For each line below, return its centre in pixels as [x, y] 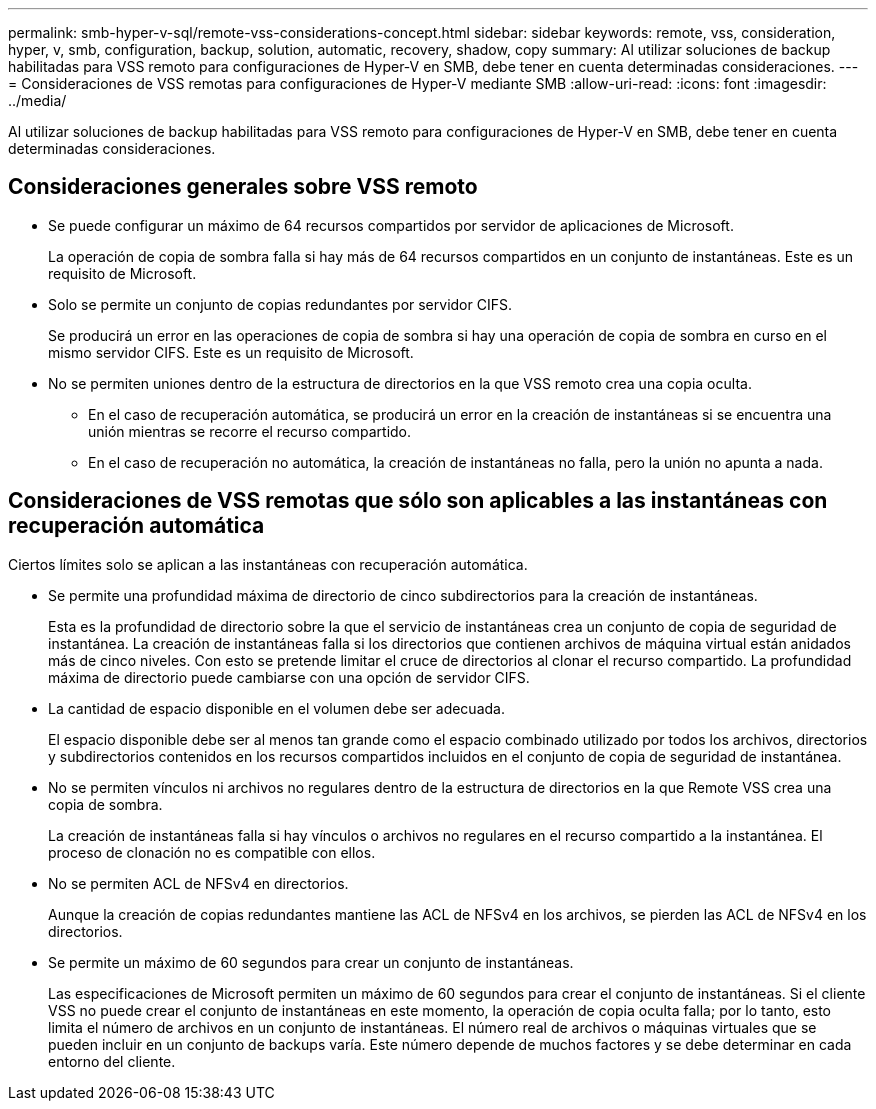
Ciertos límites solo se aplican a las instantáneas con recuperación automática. [268, 564]
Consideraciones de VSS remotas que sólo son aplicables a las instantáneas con [418, 501]
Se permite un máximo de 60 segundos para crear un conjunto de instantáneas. [311, 962]
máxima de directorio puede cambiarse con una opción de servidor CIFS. [289, 677]
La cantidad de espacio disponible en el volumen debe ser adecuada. [276, 708]
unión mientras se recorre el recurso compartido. [250, 431]
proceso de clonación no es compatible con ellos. [212, 852]
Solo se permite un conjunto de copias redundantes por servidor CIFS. [280, 304]
